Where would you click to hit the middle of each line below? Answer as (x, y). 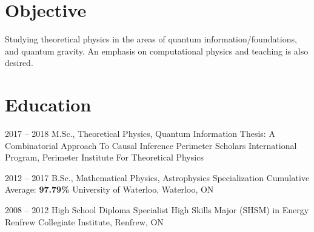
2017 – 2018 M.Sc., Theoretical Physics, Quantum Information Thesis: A (140, 134)
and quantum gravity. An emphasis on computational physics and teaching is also (157, 51)
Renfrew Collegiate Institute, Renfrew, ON (84, 221)
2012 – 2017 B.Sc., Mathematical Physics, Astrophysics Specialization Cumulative (157, 177)
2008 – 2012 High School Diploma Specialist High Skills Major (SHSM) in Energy (157, 210)
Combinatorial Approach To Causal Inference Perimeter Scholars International (151, 145)
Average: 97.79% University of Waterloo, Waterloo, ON (109, 189)
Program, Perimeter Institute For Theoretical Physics (104, 157)
